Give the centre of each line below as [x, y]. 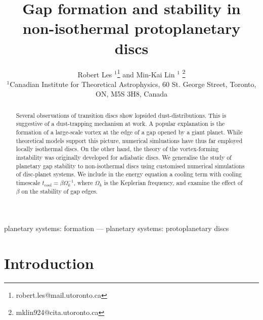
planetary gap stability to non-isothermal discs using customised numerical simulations [130, 166]
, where [83, 182]
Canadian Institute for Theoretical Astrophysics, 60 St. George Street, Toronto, [133, 84]
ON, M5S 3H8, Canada [131, 94]
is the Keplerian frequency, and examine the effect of [173, 182]
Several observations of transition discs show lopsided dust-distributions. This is [121, 115]
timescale [28, 182]
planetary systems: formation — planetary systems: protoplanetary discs [117, 228]
